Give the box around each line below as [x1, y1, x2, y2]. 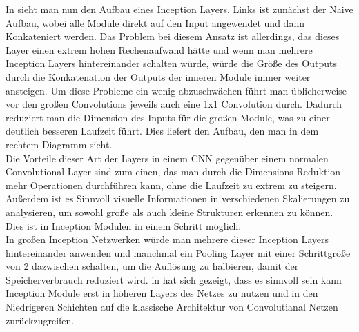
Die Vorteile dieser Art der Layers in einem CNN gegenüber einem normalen [6, 150, 329, 165]
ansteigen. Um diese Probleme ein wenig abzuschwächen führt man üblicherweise [6, 83, 347, 97]
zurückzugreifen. [6, 313, 75, 327]
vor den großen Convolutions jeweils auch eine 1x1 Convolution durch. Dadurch [6, 97, 342, 111]
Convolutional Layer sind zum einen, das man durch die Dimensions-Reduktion [6, 164, 341, 179]
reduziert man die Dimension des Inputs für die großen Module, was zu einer [6, 110, 330, 124]
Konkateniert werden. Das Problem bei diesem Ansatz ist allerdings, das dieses [6, 29, 340, 43]
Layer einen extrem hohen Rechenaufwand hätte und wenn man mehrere [6, 42, 313, 57]
